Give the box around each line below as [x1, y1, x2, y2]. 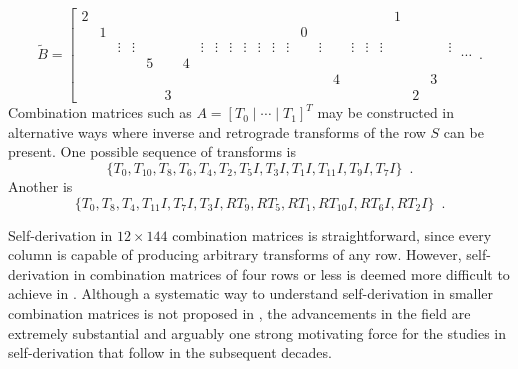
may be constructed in [317, 102, 455, 123]
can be [443, 121, 484, 142]
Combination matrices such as [8, 102, 192, 123]
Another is [8, 175, 73, 196]
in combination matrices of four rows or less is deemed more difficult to [73, 263, 510, 284]
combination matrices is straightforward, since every [172, 224, 492, 245]
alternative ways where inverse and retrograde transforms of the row [8, 121, 426, 142]
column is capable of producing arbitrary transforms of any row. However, [8, 244, 462, 265]
